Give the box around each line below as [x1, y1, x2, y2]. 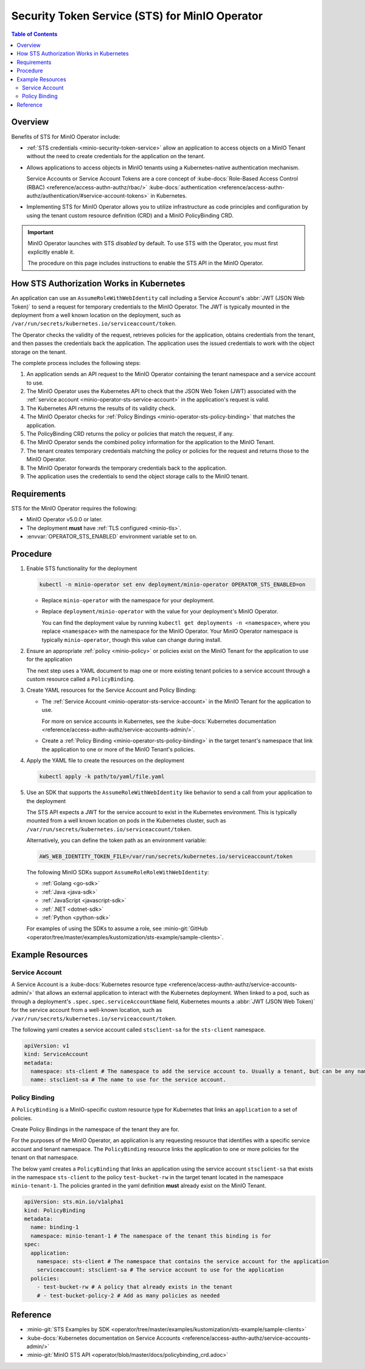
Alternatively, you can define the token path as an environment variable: [26, 837, 207, 844]
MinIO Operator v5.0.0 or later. [26, 516, 103, 523]
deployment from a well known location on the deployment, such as [11, 311, 181, 319]
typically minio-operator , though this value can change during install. [41, 636, 222, 643]
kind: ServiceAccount [24, 1051, 89, 1058]
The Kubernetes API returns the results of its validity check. [26, 405, 176, 412]
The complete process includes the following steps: [11, 359, 141, 366]
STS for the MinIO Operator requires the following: [11, 504, 137, 512]
